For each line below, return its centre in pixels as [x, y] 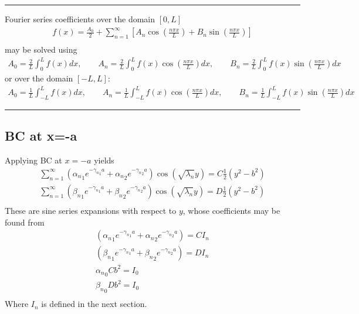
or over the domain [39, 78]
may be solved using [41, 50]
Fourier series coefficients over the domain [80, 19]
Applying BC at [33, 160]
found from [25, 222]
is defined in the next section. [94, 304]
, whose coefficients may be [231, 210]
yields [104, 160]
